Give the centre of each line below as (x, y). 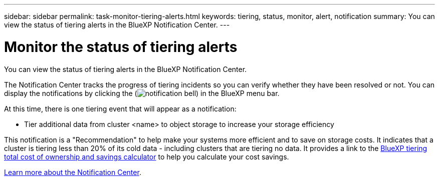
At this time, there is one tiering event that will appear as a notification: (120, 108)
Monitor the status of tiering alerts (121, 47)
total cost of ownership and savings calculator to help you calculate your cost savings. (147, 156)
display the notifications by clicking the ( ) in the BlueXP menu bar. (142, 93)
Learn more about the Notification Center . (73, 172)
